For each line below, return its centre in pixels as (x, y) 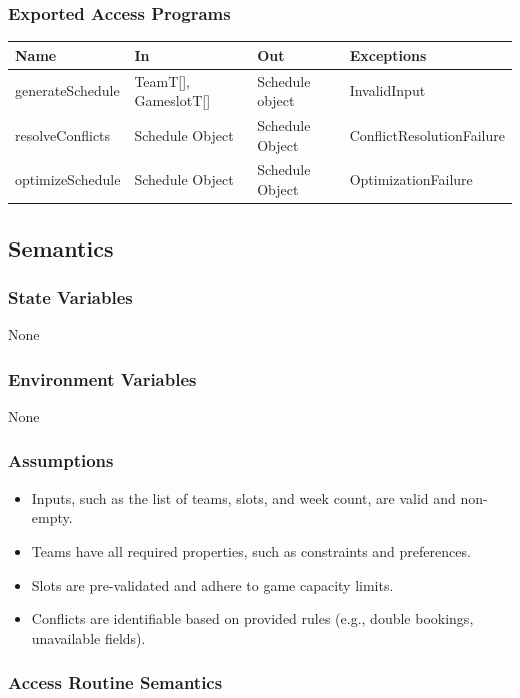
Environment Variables (102, 378)
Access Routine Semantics (115, 682)
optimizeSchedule (68, 179)
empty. (52, 517)
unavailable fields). (88, 637)
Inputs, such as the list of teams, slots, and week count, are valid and (243, 497)
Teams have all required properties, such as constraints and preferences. (251, 550)
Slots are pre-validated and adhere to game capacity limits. (212, 584)
